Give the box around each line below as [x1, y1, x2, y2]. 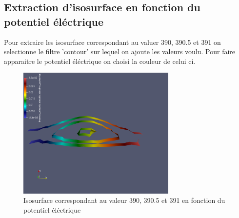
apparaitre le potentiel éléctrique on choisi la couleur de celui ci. [4, 56, 196, 66]
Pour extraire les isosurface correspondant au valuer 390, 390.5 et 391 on [4, 37, 221, 47]
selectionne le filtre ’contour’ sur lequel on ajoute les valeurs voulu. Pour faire [4, 46, 236, 57]
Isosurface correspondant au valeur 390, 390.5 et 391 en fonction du [23, 195, 225, 205]
